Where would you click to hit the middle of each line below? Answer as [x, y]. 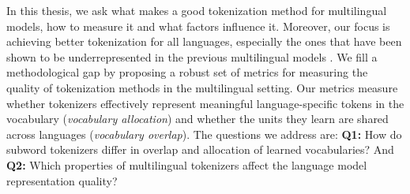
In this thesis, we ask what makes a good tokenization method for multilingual [197, 10]
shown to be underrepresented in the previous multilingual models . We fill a [192, 56]
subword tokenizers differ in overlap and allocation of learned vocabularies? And [200, 149]
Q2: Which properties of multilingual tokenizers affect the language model [187, 164]
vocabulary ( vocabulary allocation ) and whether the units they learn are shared [197, 119]
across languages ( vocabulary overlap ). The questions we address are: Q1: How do [204, 134]
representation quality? [62, 180]
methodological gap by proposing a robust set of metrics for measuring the [187, 72]
